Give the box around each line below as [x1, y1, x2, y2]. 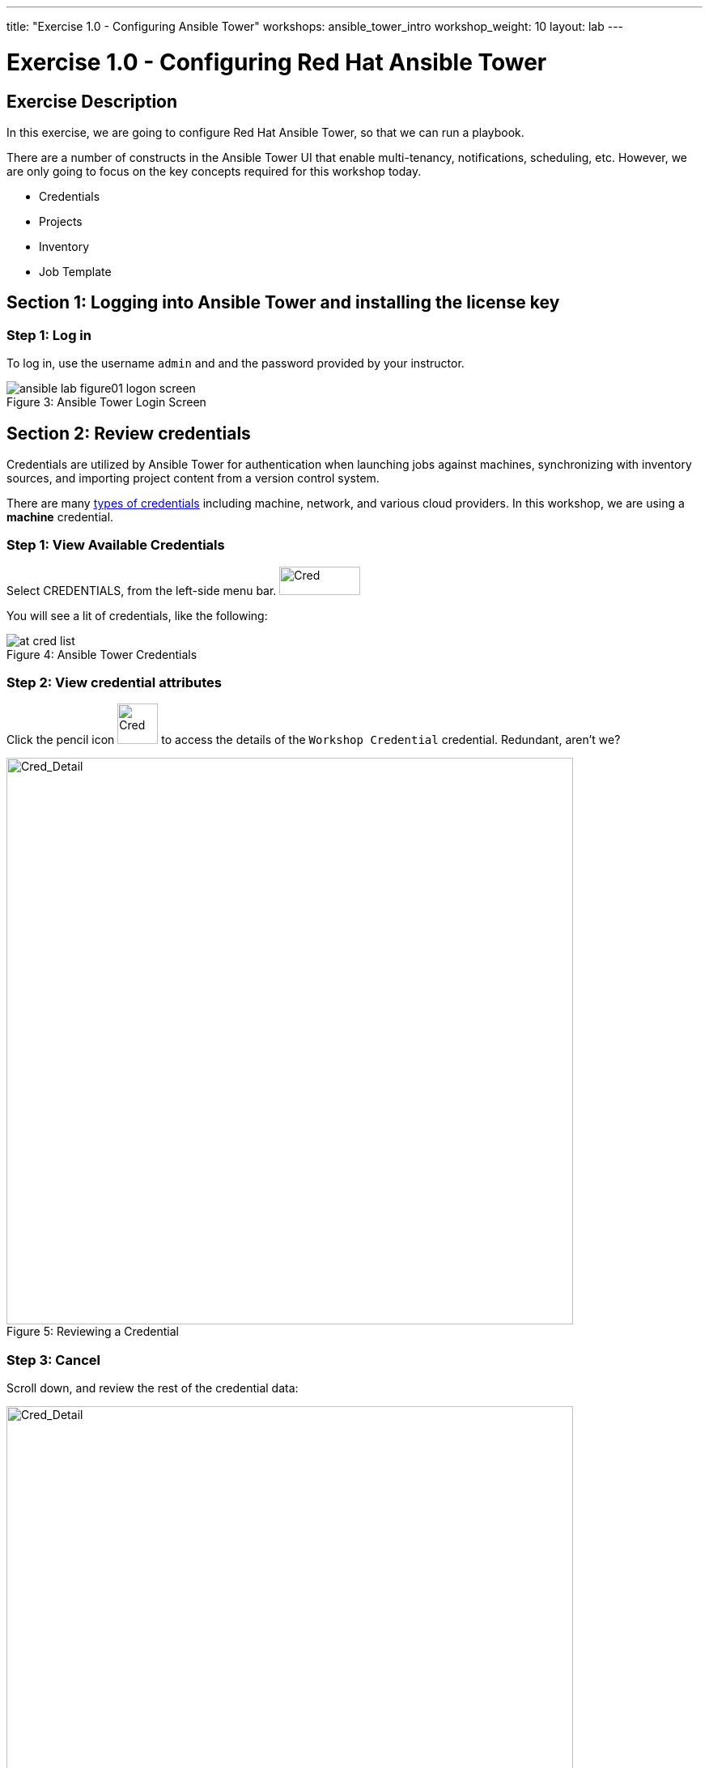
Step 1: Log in [6, 326, 91, 343]
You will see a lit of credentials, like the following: [6, 608, 268, 623]
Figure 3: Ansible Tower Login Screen [6, 395, 206, 410]
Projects [39, 214, 83, 228]
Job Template [39, 264, 112, 278]
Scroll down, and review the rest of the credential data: [6, 1381, 299, 1396]
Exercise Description [6, 91, 178, 112]
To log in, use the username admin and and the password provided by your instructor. [6, 356, 465, 371]
